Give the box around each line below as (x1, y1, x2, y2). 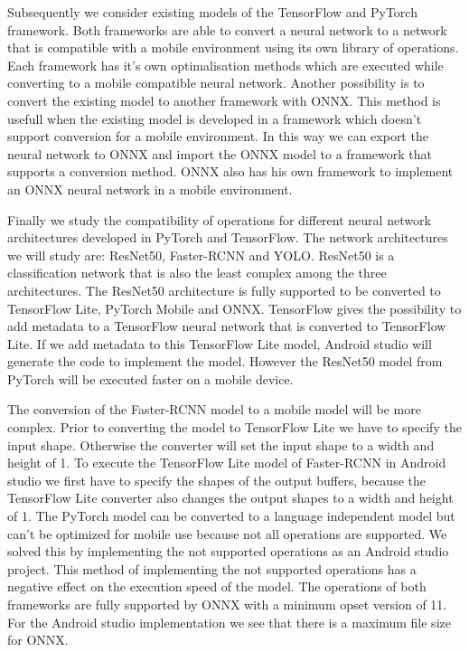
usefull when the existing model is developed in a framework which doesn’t (7, 109, 422, 128)
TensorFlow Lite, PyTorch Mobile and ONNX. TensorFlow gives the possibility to (7, 298, 462, 317)
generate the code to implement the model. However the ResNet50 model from (7, 352, 443, 371)
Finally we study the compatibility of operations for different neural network (7, 210, 431, 229)
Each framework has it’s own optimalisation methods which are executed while (7, 55, 444, 74)
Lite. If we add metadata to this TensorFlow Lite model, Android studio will (7, 334, 432, 353)
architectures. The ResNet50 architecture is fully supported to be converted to (7, 280, 441, 299)
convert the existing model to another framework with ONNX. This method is (7, 90, 441, 109)
